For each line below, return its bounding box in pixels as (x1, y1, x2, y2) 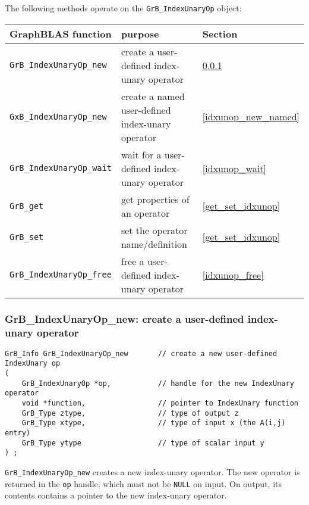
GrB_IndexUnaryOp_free (10, 270, 112, 280)
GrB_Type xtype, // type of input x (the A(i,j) (21, 419, 286, 428)
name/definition (121, 236, 188, 251)
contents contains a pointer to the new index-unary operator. (5, 489, 227, 501)
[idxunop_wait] (202, 161, 266, 175)
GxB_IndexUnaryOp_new (10, 111, 107, 121)
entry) (5, 429, 30, 438)
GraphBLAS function (10, 26, 112, 40)
